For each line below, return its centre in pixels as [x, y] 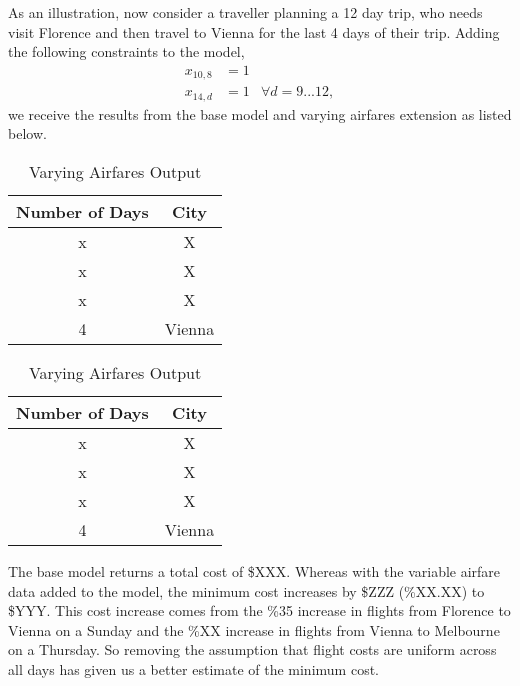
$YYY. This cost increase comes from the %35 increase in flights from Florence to [259, 610]
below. [27, 133]
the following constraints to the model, [126, 51]
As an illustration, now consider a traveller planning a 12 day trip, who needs [245, 12]
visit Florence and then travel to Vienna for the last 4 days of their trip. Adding [254, 31]
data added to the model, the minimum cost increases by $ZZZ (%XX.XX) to [246, 590]
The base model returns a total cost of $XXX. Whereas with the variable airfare [254, 570]
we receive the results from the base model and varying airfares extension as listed [260, 113]
